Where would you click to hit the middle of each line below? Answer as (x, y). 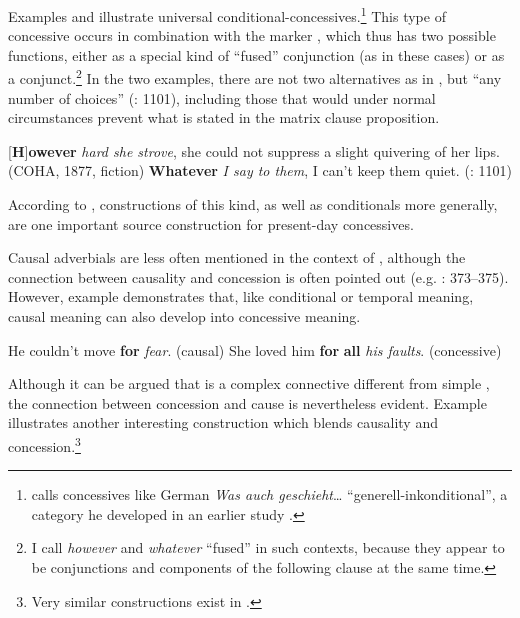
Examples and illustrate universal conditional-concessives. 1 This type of (227, 14)
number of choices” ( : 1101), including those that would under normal (222, 97)
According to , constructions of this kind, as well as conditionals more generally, (253, 204)
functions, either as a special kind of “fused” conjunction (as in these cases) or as (256, 54)
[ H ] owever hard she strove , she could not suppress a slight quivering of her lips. (254, 150)
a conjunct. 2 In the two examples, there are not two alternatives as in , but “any (255, 77)
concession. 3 (44, 444)
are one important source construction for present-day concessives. (211, 223)
